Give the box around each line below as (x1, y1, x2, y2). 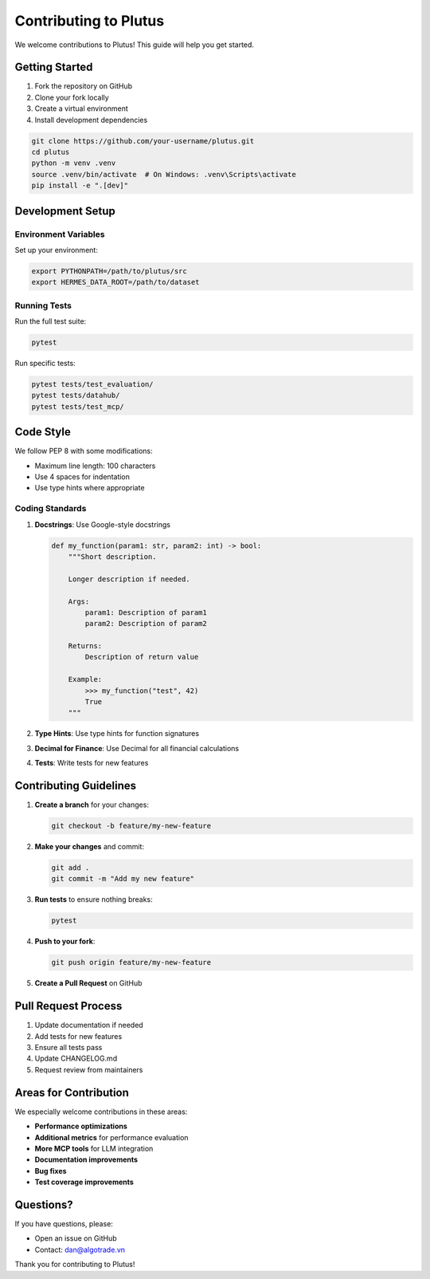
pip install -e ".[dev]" (31, 181, 129, 191)
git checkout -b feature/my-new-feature (51, 821, 211, 831)
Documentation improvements (34, 1155, 139, 1164)
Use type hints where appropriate (34, 483, 145, 493)
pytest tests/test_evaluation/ (31, 380, 154, 388)
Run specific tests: (14, 359, 76, 368)
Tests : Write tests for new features (34, 758, 149, 768)
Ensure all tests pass (34, 1043, 103, 1053)
